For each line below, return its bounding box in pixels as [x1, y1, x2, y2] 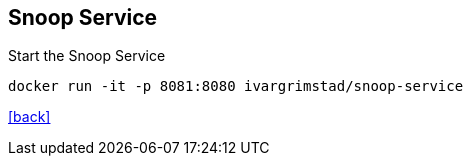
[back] [8, 108, 51, 126]
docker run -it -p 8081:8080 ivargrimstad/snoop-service [8, 78, 464, 95]
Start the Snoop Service [8, 47, 166, 65]
